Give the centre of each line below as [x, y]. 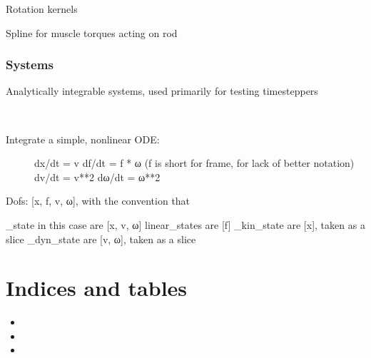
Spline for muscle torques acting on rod [92, 32]
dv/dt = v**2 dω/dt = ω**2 [97, 177]
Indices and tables [97, 288]
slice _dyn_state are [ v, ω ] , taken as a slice [101, 239]
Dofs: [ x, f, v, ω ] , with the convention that [98, 201]
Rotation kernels [42, 9]
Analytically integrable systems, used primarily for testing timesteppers [162, 91]
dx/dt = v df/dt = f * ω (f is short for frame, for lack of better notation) [194, 163]
